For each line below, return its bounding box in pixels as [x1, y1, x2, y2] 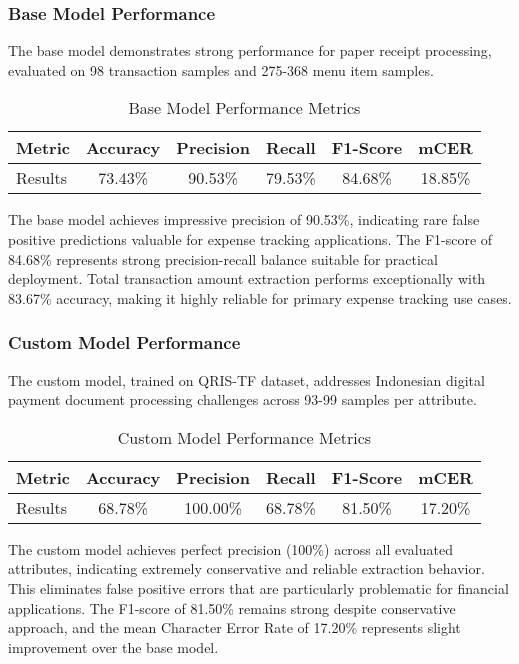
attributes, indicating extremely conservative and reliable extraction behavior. [8, 558, 485, 579]
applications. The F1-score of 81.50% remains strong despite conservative [8, 597, 456, 618]
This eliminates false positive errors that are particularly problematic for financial [8, 577, 509, 598]
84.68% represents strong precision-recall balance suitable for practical [8, 248, 438, 269]
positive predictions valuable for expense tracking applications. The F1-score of [8, 229, 493, 249]
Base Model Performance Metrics [128, 96, 361, 120]
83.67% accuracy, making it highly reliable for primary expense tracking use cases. [8, 287, 512, 308]
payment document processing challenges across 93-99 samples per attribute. [8, 389, 477, 410]
